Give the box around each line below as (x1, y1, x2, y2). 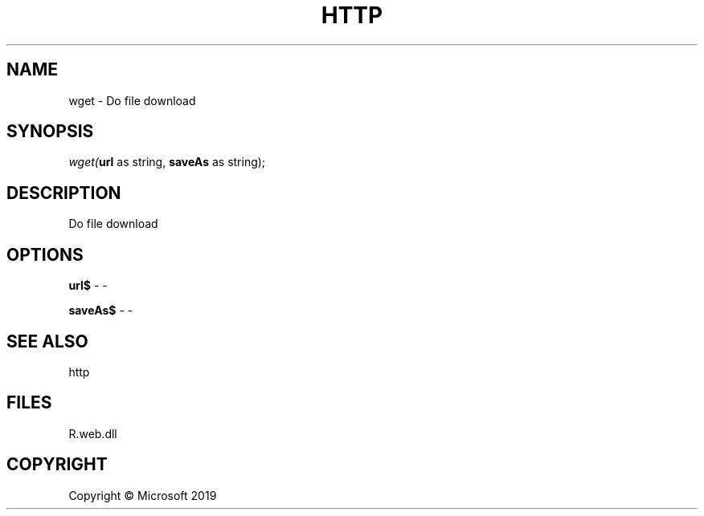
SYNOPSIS (6, 121, 94, 142)
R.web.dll (68, 426, 117, 441)
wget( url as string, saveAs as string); (68, 155, 266, 169)
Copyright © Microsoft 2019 (68, 488, 217, 502)
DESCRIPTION (6, 182, 121, 203)
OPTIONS (6, 244, 84, 265)
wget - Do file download (68, 93, 196, 108)
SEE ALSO (6, 331, 88, 351)
